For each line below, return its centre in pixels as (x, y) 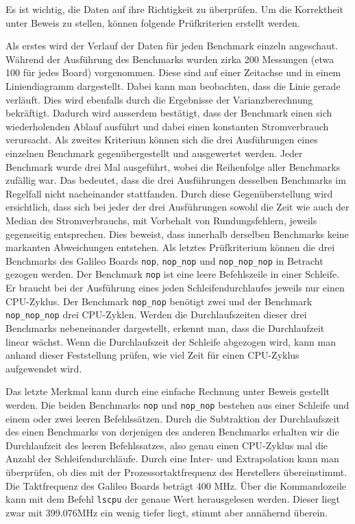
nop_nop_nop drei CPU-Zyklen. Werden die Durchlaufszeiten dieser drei (156, 314)
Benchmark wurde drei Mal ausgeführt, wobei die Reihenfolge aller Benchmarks (173, 166)
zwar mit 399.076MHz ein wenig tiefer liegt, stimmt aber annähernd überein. (167, 512)
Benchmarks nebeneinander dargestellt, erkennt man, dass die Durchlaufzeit (165, 327)
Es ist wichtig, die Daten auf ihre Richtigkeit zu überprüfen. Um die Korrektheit (174, 9)
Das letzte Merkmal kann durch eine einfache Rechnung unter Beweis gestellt (168, 391)
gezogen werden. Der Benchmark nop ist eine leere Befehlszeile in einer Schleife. (173, 274)
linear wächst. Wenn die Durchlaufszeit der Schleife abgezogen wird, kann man (171, 341)
